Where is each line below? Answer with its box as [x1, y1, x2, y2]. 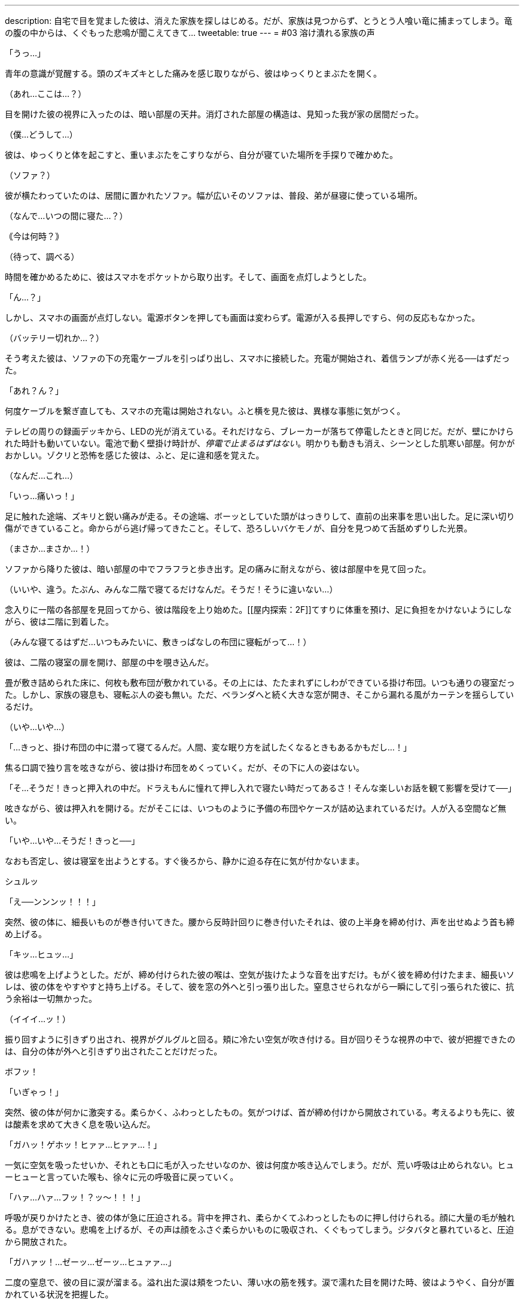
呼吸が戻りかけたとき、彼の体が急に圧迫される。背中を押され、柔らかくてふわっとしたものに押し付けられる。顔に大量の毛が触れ [5, 1212, 515, 1223]
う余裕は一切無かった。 [5, 993, 97, 1004]
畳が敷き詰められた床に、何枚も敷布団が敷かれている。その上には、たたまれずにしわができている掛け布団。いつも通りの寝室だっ [5, 677, 515, 688]
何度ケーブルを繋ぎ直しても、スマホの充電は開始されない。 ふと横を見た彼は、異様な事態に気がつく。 [5, 406, 406, 416]
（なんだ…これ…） [5, 470, 78, 481]
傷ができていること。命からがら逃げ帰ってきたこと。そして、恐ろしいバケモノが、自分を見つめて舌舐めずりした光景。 [5, 523, 473, 533]
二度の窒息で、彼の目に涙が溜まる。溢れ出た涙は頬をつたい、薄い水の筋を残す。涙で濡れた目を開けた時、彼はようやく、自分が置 [5, 1277, 515, 1287]
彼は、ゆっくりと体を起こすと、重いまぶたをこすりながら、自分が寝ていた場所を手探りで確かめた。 [5, 150, 398, 160]
